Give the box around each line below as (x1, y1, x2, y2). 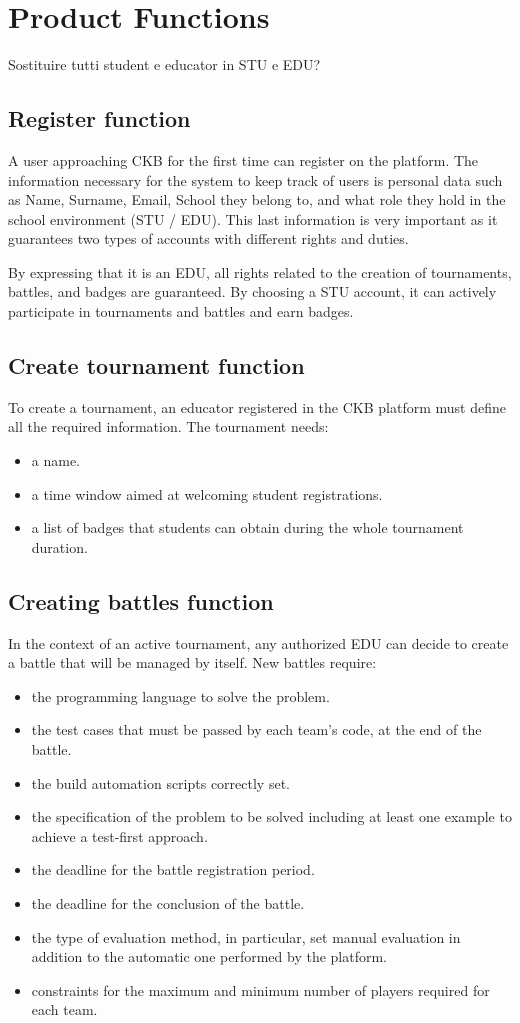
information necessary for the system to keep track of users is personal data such (8, 169, 503, 190)
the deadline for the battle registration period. (31, 859, 315, 880)
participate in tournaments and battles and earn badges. (8, 301, 354, 322)
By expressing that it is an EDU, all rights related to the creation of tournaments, (8, 261, 512, 282)
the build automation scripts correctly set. (31, 772, 290, 793)
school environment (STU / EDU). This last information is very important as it (8, 208, 498, 229)
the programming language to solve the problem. (31, 685, 330, 706)
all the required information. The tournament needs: (8, 416, 329, 437)
